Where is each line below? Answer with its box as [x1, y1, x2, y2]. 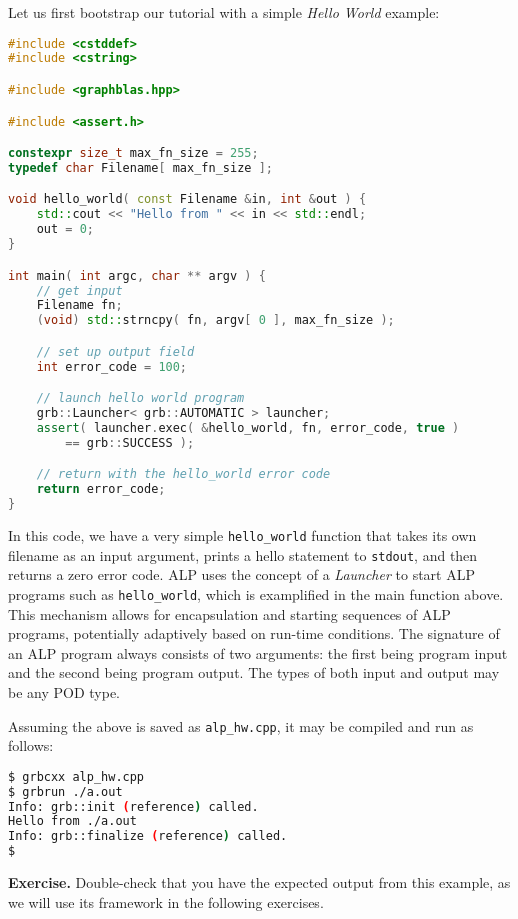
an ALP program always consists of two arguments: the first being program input [8, 642, 508, 663]
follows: [8, 735, 54, 756]
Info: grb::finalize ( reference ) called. [8, 829, 288, 844]
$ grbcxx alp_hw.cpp [8, 769, 145, 784]
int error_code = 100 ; [36, 359, 188, 374]
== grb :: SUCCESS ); [65, 435, 195, 450]
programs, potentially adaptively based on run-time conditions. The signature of [8, 623, 500, 644]
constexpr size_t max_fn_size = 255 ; [8, 146, 259, 161]
